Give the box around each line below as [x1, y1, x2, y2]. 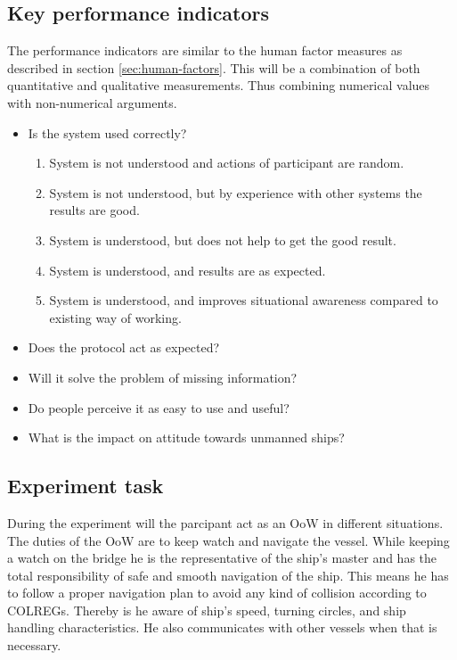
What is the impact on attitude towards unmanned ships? [28, 428, 345, 447]
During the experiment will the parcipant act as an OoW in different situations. [7, 513, 444, 532]
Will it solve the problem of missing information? [28, 367, 298, 386]
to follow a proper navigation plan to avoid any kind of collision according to [7, 583, 427, 602]
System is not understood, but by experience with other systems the [49, 183, 422, 202]
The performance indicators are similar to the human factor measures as [7, 41, 403, 60]
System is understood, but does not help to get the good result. [49, 230, 396, 249]
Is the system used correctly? [28, 123, 187, 142]
